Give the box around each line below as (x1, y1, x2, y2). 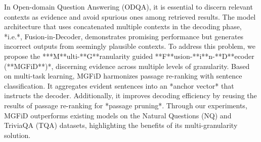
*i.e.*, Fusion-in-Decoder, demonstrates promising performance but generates (4, 31, 244, 41)
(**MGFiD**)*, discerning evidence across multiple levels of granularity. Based (4, 60, 250, 71)
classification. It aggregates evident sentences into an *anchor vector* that (4, 80, 234, 91)
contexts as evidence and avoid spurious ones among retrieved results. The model (4, 11, 256, 22)
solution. (4, 129, 31, 140)
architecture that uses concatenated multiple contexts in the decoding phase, (4, 21, 242, 32)
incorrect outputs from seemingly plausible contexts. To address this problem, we (4, 41, 255, 51)
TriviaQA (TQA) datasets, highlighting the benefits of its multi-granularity (4, 120, 238, 130)
